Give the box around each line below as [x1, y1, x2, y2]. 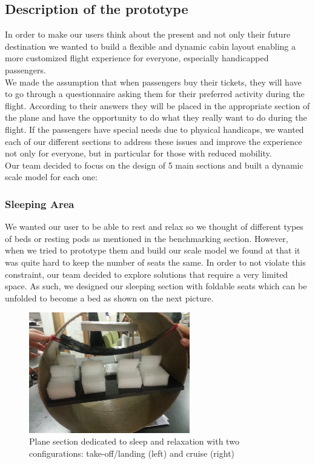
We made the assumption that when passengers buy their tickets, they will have [5, 75, 302, 88]
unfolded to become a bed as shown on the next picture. [5, 291, 214, 304]
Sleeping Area [5, 196, 75, 211]
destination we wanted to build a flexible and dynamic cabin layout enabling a [5, 39, 296, 52]
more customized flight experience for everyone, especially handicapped [5, 52, 269, 64]
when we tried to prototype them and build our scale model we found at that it [5, 244, 300, 257]
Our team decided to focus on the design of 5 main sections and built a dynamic [5, 158, 303, 171]
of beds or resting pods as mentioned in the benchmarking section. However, [5, 232, 288, 244]
